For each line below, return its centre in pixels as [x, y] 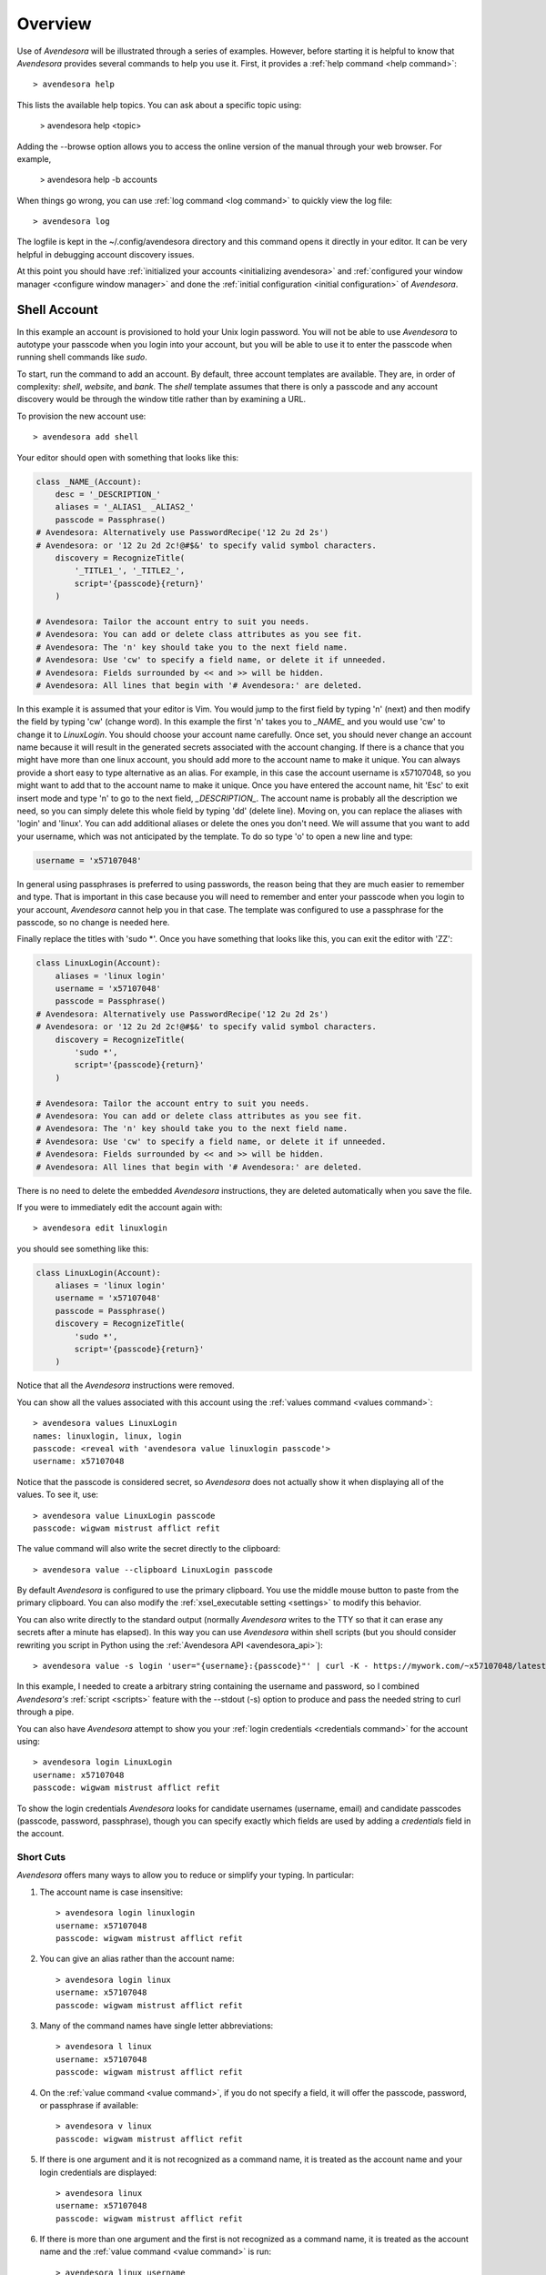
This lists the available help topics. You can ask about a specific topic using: [159, 105]
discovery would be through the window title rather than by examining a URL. [162, 399]
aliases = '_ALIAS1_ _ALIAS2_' [125, 507]
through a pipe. [45, 1712]
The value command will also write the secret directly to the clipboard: [149, 1549]
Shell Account [58, 310]
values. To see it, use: [58, 1495]
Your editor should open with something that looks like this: [128, 457]
